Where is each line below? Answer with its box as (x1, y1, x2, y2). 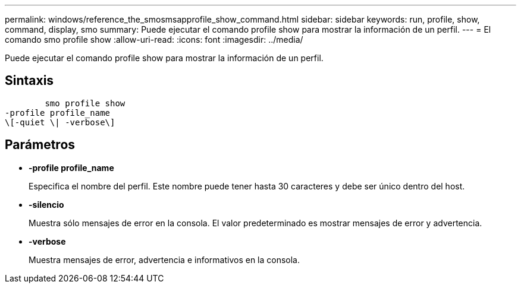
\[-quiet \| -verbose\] (5, 117, 115, 127)
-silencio (29, 199, 64, 210)
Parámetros (5, 137, 76, 153)
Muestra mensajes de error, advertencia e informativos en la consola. (29, 254, 300, 265)
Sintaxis (5, 73, 54, 88)
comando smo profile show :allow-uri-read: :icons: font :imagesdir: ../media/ (5, 34, 303, 45)
